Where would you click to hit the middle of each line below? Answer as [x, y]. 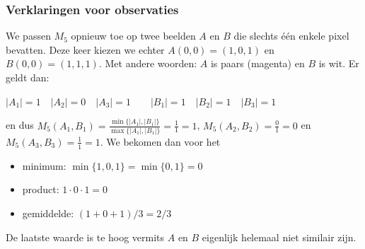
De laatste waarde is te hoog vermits [85, 237]
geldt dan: [28, 77]
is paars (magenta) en [257, 63]
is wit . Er [339, 63]
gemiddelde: [48, 213]
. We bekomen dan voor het [160, 141]
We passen [28, 36]
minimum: [44, 165]
